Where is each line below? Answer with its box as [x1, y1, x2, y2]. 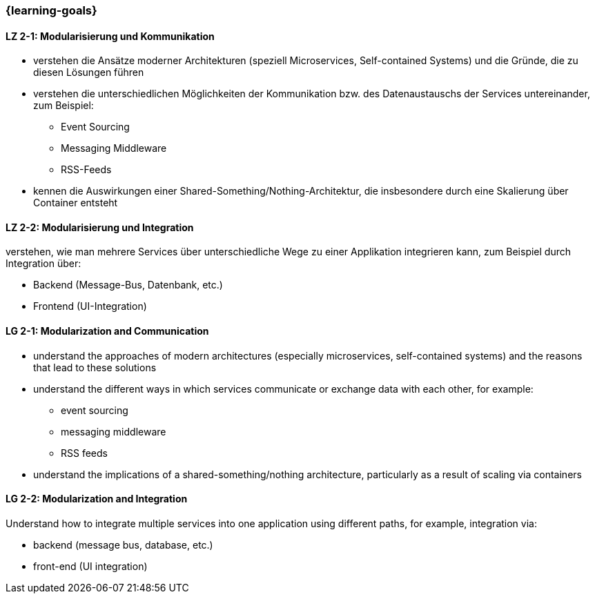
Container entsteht [33, 197, 118, 209]
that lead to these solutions [33, 361, 157, 373]
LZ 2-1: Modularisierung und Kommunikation [6, 30, 215, 42]
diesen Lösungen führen [33, 66, 144, 79]
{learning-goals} [6, 3, 97, 17]
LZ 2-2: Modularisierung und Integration [6, 221, 194, 233]
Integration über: [6, 257, 81, 270]
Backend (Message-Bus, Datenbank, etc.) [33, 279, 223, 291]
